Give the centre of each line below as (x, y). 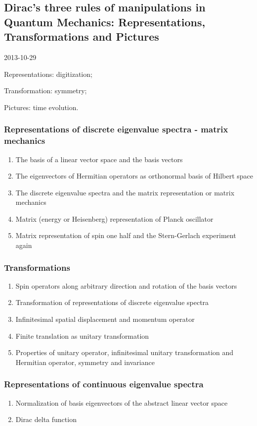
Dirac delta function (46, 419)
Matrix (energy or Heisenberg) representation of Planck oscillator (114, 218)
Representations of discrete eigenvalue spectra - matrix (116, 129)
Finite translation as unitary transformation (82, 335)
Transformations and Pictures (82, 36)
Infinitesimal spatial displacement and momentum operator (105, 319)
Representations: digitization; (48, 74)
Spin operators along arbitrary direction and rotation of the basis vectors (126, 285)
